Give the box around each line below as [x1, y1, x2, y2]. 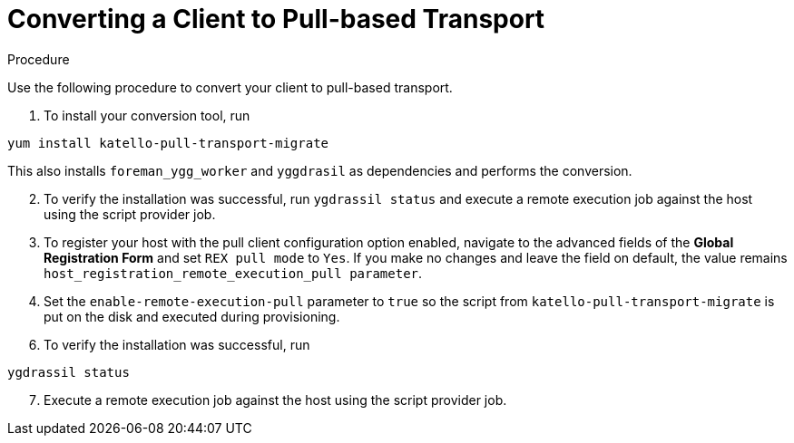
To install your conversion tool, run [44, 107, 250, 123]
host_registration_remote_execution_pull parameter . [44, 265, 423, 281]
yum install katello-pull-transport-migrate [7, 135, 329, 150]
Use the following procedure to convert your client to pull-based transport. [7, 79, 453, 95]
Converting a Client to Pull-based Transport [7, 4, 545, 34]
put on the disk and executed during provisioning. [44, 308, 340, 324]
